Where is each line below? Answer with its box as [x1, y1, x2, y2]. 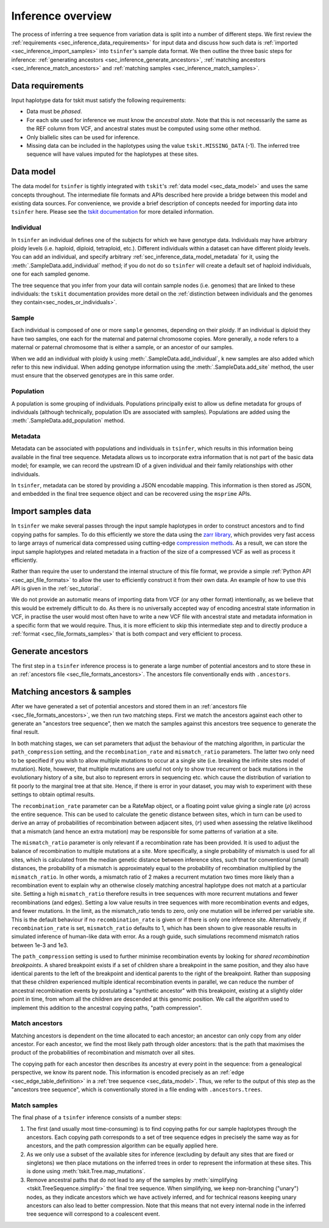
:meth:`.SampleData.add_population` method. [11, 417, 125, 424]
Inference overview [11, 9, 112, 23]
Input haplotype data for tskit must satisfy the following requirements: [11, 96, 186, 104]
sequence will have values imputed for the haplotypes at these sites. [26, 150, 199, 158]
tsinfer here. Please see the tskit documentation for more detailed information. [11, 208, 214, 216]
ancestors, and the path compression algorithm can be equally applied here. [26, 1142, 218, 1149]
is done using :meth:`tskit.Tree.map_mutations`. [26, 1168, 146, 1175]
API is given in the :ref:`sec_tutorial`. [11, 585, 102, 592]
